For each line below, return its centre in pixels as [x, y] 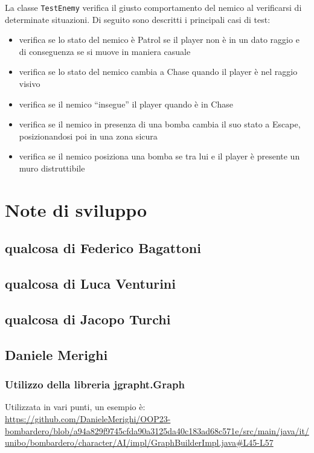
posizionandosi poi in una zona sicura [88, 136]
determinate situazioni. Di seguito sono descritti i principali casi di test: [138, 19]
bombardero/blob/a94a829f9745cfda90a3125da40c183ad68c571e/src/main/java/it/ [157, 430]
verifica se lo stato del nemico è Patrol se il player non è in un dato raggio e [159, 40]
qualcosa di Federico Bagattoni [103, 248]
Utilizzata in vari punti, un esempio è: [75, 407]
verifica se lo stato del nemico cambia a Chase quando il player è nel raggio [158, 72]
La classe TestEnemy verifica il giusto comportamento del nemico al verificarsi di [153, 7]
